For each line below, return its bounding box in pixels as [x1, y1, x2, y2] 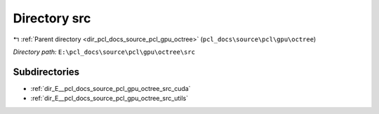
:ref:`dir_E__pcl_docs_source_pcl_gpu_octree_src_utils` [30, 94, 189, 103]
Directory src [13, 10, 91, 26]
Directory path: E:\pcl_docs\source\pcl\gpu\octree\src [13, 48, 196, 56]
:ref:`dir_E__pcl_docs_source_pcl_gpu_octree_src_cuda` [30, 84, 191, 92]
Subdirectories [13, 66, 80, 78]
